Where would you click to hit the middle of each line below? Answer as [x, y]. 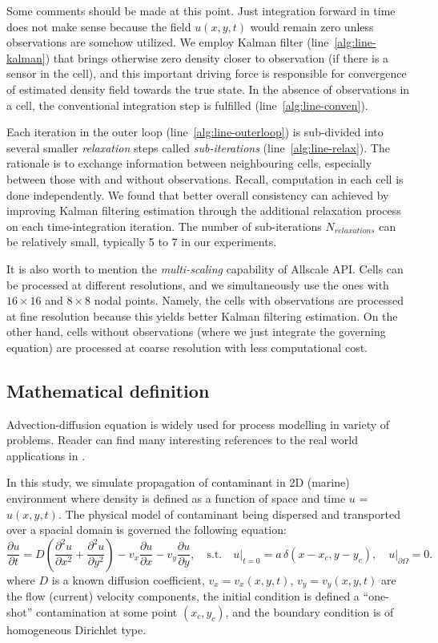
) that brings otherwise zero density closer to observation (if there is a [217, 57]
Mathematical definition [108, 390]
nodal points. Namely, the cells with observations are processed [249, 300]
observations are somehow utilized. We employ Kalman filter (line [168, 42]
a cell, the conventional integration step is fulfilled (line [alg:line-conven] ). [187, 105]
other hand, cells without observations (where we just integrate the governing [196, 332]
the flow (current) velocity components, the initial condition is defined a [183, 596]
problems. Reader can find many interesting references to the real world [182, 440]
